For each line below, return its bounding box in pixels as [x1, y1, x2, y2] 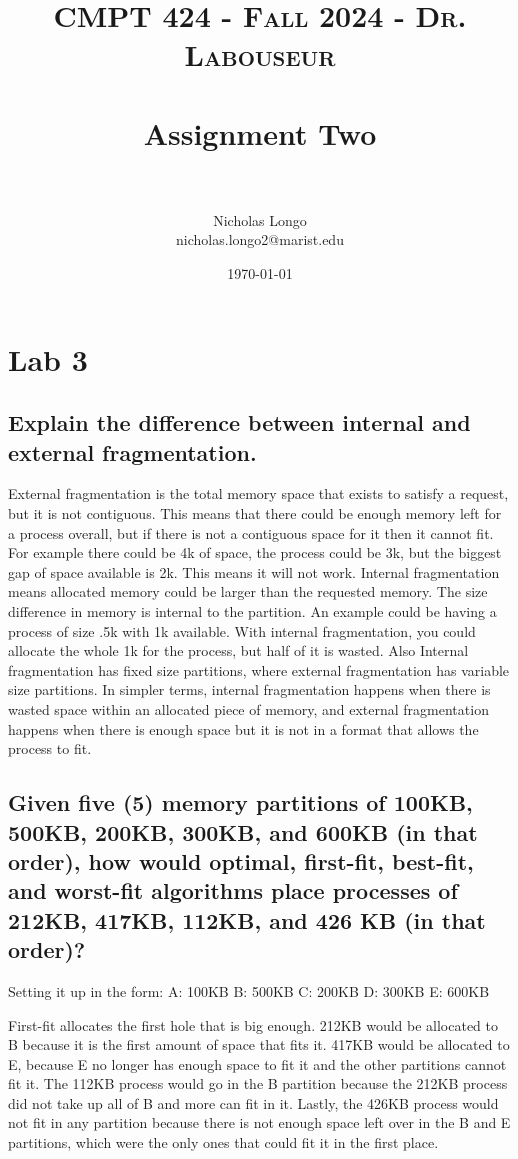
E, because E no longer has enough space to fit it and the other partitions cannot [8, 1053, 507, 1074]
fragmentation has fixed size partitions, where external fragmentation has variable [8, 659, 510, 680]
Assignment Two [143, 112, 377, 153]
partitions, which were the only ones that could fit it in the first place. [8, 1132, 439, 1153]
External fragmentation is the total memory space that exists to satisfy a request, [8, 483, 509, 504]
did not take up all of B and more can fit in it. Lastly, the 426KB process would [8, 1092, 499, 1113]
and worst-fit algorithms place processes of [8, 875, 458, 906]
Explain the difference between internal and [8, 407, 471, 438]
